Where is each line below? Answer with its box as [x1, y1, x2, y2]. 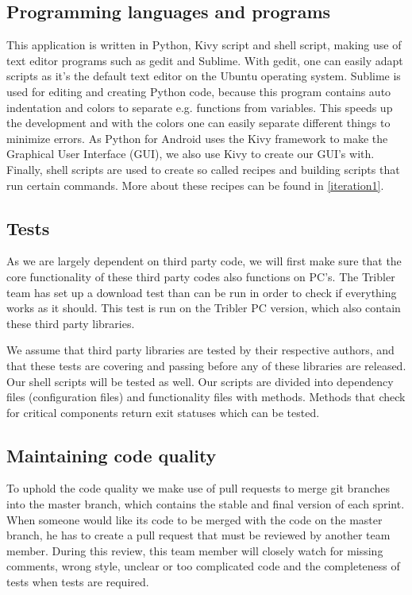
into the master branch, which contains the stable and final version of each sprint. [6, 496, 405, 512]
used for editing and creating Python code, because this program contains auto [6, 83, 391, 99]
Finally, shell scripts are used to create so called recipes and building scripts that [6, 160, 400, 177]
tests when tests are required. [6, 574, 149, 590]
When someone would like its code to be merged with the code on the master [6, 511, 383, 527]
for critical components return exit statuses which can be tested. [6, 404, 320, 420]
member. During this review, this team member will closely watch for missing [6, 542, 383, 558]
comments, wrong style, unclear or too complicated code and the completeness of [6, 558, 400, 574]
